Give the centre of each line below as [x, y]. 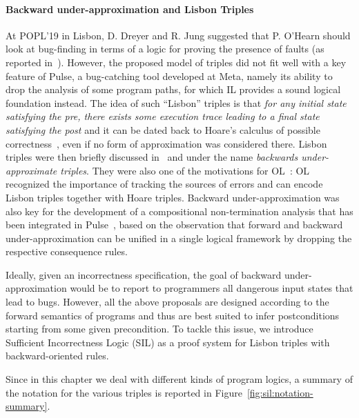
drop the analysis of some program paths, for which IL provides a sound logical [173, 89]
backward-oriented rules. [57, 356]
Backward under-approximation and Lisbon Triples [130, 9]
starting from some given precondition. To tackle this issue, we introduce [159, 329]
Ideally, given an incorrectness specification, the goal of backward [144, 274]
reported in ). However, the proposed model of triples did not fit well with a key [176, 62]
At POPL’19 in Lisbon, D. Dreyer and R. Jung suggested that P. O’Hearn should [178, 35]
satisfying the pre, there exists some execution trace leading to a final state [163, 116]
